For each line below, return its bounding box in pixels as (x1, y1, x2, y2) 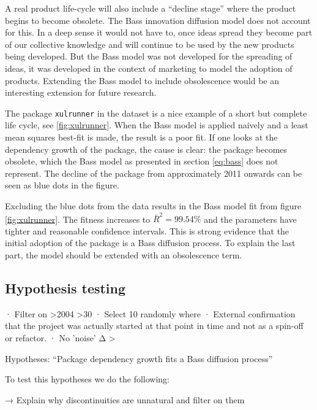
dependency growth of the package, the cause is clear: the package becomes (5, 142, 288, 155)
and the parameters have (204, 212, 297, 225)
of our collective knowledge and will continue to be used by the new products (5, 37, 294, 50)
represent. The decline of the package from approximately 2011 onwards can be (5, 166, 302, 179)
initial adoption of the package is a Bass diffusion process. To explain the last (5, 236, 296, 249)
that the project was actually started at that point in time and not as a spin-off (5, 319, 304, 332)
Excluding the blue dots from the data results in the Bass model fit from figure (5, 199, 302, 212)
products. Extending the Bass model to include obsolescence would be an (5, 74, 280, 87)
